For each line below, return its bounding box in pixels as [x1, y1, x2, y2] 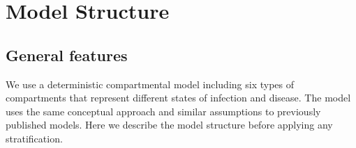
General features [6, 44, 128, 65]
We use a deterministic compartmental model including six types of [6, 76, 294, 91]
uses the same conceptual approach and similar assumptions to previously [6, 104, 321, 118]
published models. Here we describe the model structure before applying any [6, 117, 333, 132]
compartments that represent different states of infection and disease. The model [6, 90, 351, 105]
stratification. [6, 131, 63, 145]
